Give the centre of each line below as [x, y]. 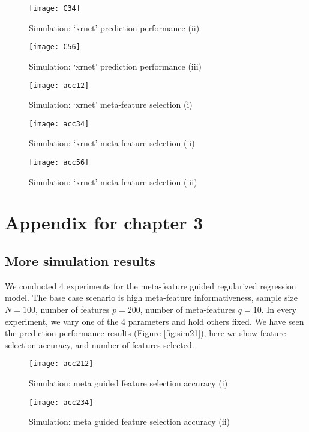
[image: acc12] [59, 85]
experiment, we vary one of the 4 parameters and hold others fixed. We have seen [154, 321]
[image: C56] [55, 47]
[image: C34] [55, 8]
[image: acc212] [61, 364]
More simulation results [80, 261]
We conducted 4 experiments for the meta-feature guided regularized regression [151, 286]
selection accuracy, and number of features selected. [100, 344]
